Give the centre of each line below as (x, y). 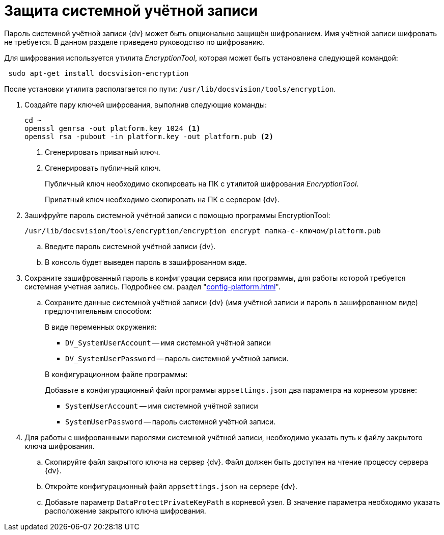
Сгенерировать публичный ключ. (103, 168)
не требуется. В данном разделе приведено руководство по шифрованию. (135, 42)
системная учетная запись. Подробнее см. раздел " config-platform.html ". (152, 286)
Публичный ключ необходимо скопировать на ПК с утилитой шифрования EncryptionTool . (202, 183)
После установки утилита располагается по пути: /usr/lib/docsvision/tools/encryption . (170, 89)
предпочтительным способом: (98, 311)
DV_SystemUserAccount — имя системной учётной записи (168, 342)
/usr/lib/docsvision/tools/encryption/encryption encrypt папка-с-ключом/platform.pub (203, 231)
